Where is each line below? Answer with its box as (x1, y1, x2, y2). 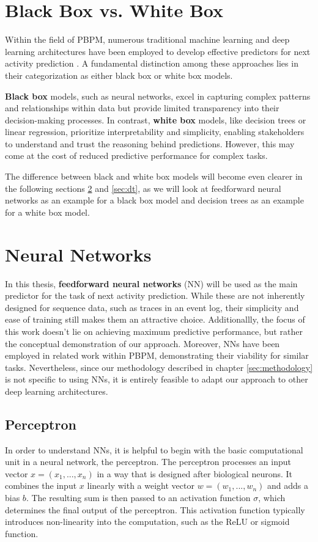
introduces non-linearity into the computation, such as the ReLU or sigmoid (5, 515, 290, 528)
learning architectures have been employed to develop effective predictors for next (5, 45, 311, 57)
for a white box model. (5, 205, 90, 218)
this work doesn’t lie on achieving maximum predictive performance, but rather (5, 324, 303, 337)
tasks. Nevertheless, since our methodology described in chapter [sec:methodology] (5, 361, 313, 373)
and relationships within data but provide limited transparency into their (5, 101, 279, 114)
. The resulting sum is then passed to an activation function (26, 491, 251, 504)
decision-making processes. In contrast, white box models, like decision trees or (5, 113, 306, 126)
